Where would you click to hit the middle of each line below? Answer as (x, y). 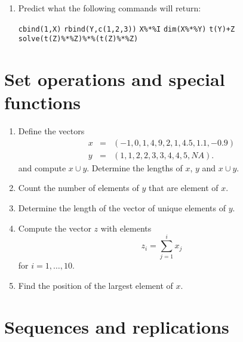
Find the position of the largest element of (96, 285)
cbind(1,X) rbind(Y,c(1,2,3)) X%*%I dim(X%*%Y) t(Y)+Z (127, 29)
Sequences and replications (117, 326)
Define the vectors (51, 131)
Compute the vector (55, 228)
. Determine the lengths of (135, 167)
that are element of (183, 188)
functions (43, 102)
